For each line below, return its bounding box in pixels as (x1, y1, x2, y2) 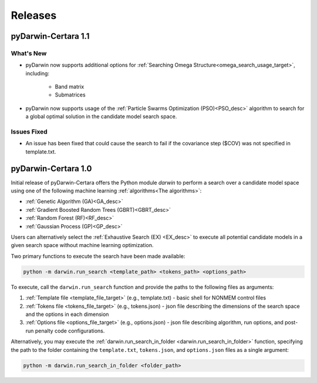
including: (25, 69, 50, 76)
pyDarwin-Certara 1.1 (11, 31, 90, 41)
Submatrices (55, 91, 86, 98)
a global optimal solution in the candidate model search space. (25, 113, 177, 120)
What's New (11, 49, 47, 57)
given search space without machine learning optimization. (11, 242, 154, 249)
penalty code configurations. (35, 327, 105, 334)
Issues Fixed (11, 128, 48, 136)
